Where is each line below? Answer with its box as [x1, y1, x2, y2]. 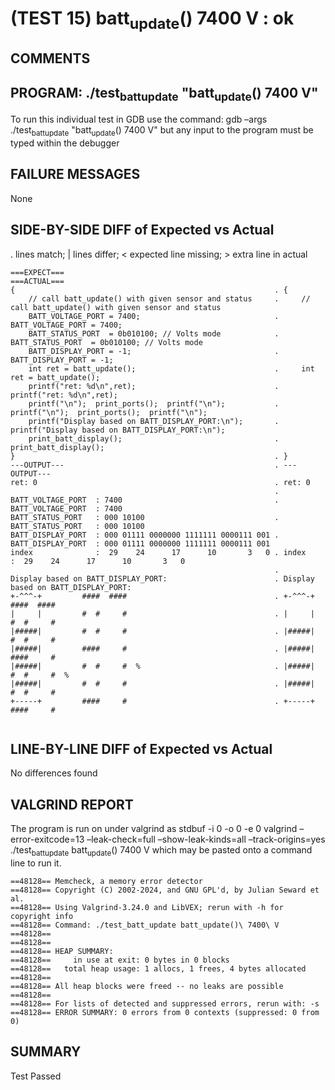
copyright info [10, 912, 74, 922]
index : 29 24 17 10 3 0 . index [10, 547, 307, 557]
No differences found [10, 767, 98, 779]
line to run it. [10, 857, 62, 869]
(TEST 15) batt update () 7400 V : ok [10, 7, 295, 33]
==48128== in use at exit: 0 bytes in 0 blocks [10, 955, 230, 966]
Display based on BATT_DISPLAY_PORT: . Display [10, 573, 315, 584]
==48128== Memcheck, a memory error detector [10, 877, 203, 887]
